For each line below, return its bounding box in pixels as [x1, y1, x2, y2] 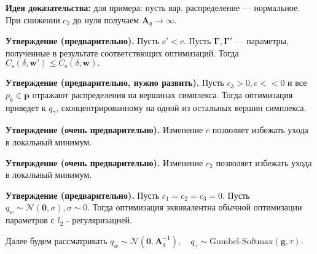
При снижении [6, 13, 60, 26]
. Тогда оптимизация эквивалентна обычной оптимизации [87, 201, 302, 214]
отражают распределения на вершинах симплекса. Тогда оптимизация [32, 88, 293, 101]
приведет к [6, 101, 46, 114]
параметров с [6, 214, 55, 226]
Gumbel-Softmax [209, 237, 273, 246]
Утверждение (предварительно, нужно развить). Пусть [6, 76, 224, 89]
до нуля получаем [72, 13, 139, 26]
